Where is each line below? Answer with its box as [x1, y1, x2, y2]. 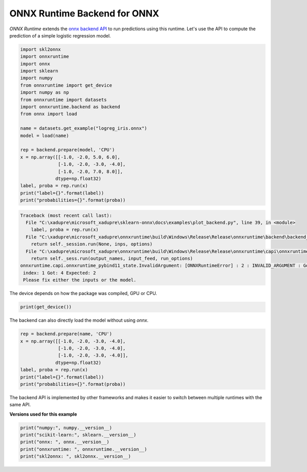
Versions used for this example [9, 411, 77, 417]
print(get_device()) [20, 304, 72, 310]
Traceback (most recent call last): [20, 212, 113, 218]
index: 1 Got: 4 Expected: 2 [23, 270, 96, 276]
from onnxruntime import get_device [20, 82, 113, 88]
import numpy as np [20, 90, 69, 95]
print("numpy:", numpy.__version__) [20, 425, 113, 430]
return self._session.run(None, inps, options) [31, 241, 153, 247]
